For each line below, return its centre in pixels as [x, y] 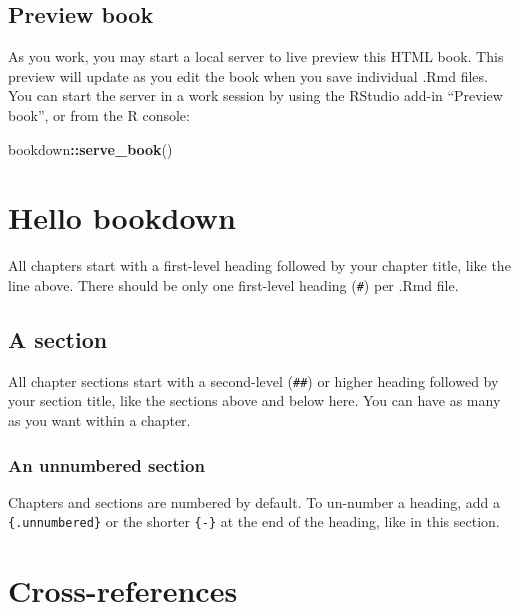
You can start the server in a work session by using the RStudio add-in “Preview [255, 95]
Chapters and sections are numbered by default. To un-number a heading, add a [254, 501]
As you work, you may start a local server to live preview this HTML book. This [256, 56]
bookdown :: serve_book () [90, 148]
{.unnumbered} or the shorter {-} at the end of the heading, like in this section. [254, 521]
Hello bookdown [122, 217]
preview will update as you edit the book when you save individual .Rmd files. [248, 75]
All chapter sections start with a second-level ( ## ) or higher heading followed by [253, 380]
